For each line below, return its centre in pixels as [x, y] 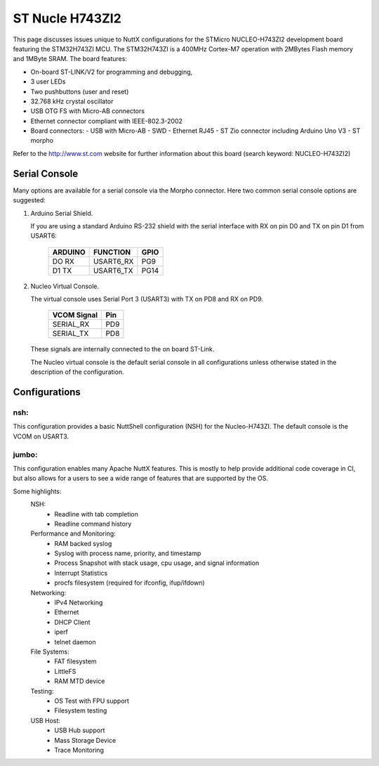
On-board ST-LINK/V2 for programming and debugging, [112, 72]
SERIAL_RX [71, 325]
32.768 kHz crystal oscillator [72, 101]
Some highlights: [37, 491]
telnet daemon [75, 642]
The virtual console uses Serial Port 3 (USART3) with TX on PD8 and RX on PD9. [147, 299]
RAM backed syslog [83, 543]
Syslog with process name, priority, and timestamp [128, 553]
